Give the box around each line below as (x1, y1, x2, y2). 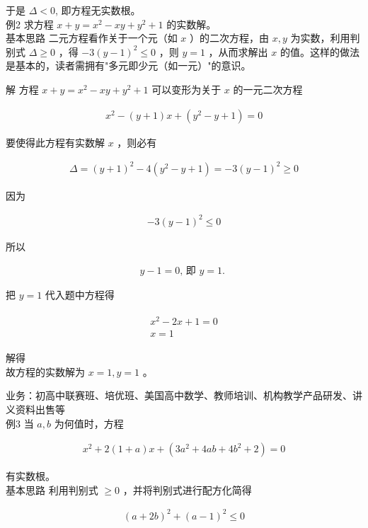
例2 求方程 (6, 16, 54, 31)
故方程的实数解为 (6, 364, 85, 379)
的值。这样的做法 (280, 44, 360, 59)
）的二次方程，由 (190, 30, 270, 45)
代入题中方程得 (45, 287, 115, 302)
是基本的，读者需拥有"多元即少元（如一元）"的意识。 (6, 58, 251, 73)
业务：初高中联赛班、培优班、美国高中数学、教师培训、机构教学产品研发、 (6, 388, 352, 403)
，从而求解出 (208, 44, 268, 59)
